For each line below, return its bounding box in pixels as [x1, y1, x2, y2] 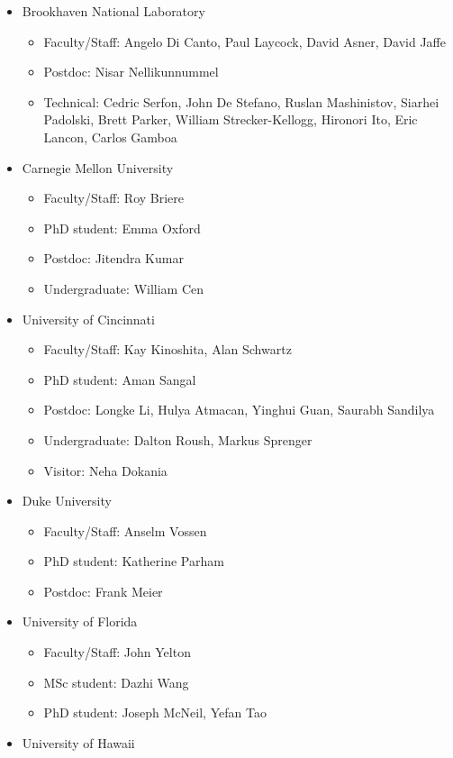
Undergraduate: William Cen [43, 279, 204, 297]
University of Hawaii [22, 733, 135, 752]
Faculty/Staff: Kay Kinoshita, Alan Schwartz [43, 340, 292, 359]
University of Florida [22, 612, 138, 631]
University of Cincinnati [22, 309, 155, 328]
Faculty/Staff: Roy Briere [43, 188, 185, 207]
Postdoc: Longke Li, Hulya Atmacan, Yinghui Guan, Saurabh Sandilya [43, 400, 435, 419]
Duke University [22, 491, 112, 510]
